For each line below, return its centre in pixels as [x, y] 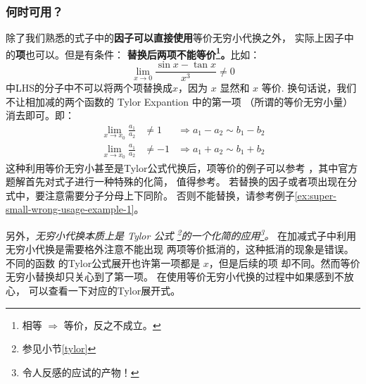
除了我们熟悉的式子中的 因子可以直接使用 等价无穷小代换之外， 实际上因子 [175, 38]
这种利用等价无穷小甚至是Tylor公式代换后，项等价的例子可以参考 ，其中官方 [182, 167]
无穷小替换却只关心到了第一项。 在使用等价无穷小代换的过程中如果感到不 [175, 277]
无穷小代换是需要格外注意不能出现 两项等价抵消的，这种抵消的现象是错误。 [180, 249]
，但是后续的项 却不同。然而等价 [284, 262]
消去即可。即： [40, 115]
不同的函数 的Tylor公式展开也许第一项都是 [103, 262]
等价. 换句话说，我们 [309, 88]
